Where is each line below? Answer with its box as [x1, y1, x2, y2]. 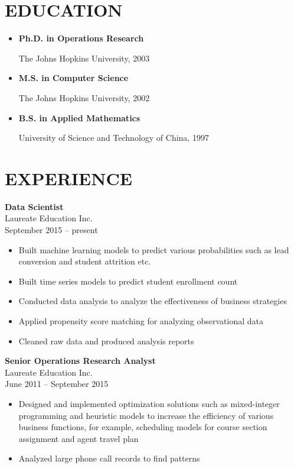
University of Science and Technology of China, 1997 [18, 131, 209, 144]
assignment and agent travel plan [18, 432, 139, 444]
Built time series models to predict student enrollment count [18, 275, 238, 287]
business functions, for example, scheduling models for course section [18, 421, 267, 433]
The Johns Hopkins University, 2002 [18, 91, 150, 104]
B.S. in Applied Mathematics [18, 111, 141, 124]
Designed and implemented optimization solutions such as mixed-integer [18, 397, 280, 409]
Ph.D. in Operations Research [18, 32, 144, 44]
